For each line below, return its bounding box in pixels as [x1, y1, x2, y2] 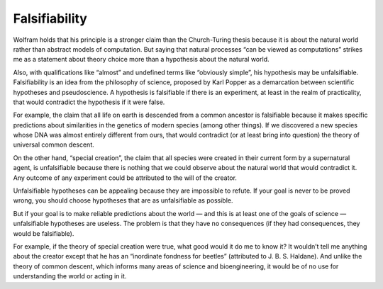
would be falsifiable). [13, 229, 74, 237]
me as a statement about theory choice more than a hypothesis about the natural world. [13, 55, 270, 64]
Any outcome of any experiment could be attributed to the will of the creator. [13, 174, 238, 182]
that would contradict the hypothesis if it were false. [13, 98, 165, 106]
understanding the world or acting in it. [13, 272, 127, 280]
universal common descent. [13, 140, 95, 149]
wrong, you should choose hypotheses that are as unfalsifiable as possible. [13, 196, 233, 205]
